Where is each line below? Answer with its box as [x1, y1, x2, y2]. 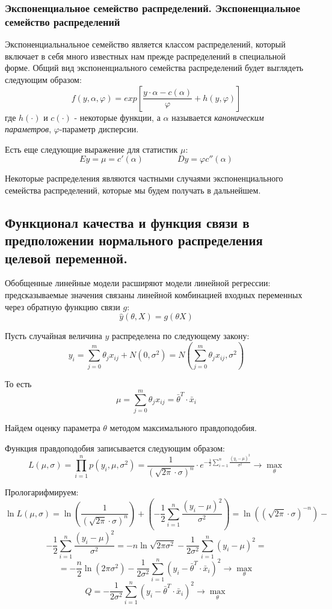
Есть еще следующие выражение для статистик [5, 142, 178, 155]
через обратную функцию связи [5, 300, 120, 313]
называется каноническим [171, 111, 264, 123]
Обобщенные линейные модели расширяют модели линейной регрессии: [5, 277, 271, 289]
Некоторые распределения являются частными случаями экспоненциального [5, 172, 283, 185]
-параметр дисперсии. [59, 123, 139, 135]
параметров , [5, 123, 52, 135]
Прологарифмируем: [5, 486, 79, 498]
